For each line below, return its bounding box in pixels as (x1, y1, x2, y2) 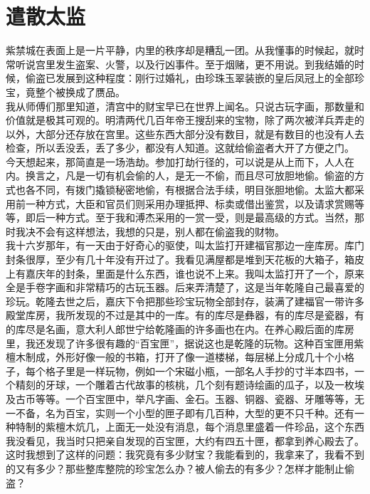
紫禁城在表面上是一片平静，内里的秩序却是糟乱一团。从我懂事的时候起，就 (6, 43, 354, 58)
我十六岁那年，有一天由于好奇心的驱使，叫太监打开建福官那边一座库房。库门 (6, 238, 364, 253)
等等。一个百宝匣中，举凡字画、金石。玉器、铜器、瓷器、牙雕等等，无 (35, 391, 364, 406)
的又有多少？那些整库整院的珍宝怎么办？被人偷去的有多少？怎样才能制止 (6, 461, 344, 475)
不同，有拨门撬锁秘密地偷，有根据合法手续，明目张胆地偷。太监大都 (35, 182, 354, 197)
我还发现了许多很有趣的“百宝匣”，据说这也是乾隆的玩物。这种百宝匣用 (25, 335, 354, 350)
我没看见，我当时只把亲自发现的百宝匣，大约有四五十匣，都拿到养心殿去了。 (6, 433, 364, 448)
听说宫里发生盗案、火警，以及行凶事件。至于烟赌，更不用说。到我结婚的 (15, 56, 354, 71)
